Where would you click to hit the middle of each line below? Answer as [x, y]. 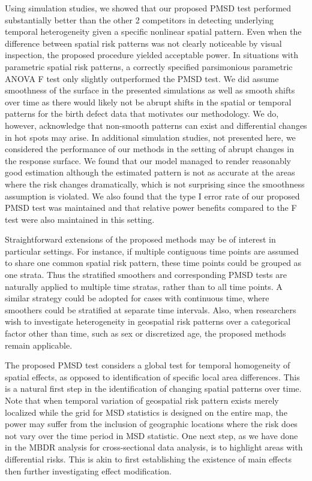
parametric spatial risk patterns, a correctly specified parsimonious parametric [149, 66]
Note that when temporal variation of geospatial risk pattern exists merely [142, 400]
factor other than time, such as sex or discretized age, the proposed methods [145, 333]
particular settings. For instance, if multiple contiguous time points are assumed [152, 251]
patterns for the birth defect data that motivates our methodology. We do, [142, 114]
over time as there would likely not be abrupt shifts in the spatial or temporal [148, 102]
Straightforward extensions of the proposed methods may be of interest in [140, 239]
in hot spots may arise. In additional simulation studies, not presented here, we [150, 137]
